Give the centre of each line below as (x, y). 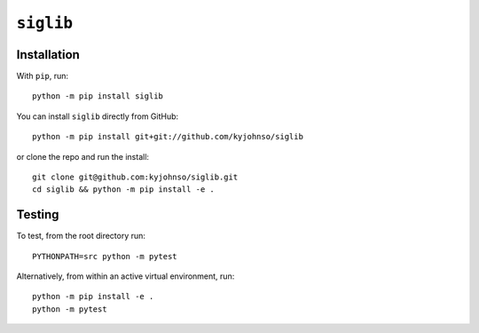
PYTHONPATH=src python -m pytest (105, 256)
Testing (38, 214)
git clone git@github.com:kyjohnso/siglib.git (135, 177)
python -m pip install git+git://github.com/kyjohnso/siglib (168, 137)
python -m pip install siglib (98, 96)
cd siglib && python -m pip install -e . (123, 190)
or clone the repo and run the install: (83, 156)
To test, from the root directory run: (81, 236)
